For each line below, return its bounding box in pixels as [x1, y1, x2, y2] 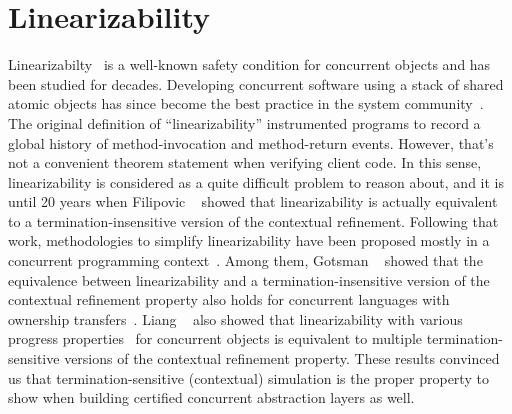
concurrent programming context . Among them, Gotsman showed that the [8, 250, 483, 271]
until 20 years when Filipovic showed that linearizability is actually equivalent [8, 191, 498, 212]
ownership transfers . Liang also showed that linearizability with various [8, 308, 463, 329]
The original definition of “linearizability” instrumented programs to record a [8, 112, 481, 133]
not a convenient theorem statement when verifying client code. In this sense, [8, 152, 482, 173]
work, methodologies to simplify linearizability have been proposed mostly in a [8, 230, 490, 251]
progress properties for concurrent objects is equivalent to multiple [8, 328, 423, 349]
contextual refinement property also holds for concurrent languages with [8, 289, 450, 310]
